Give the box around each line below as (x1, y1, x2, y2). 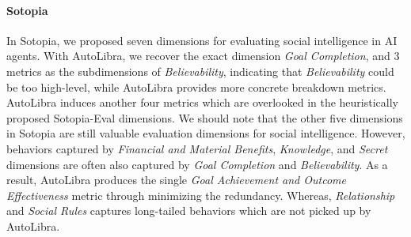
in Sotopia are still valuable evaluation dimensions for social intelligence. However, (6, 125, 405, 141)
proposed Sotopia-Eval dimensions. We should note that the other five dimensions (6, 109, 403, 126)
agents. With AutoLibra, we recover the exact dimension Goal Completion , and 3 (6, 47, 400, 64)
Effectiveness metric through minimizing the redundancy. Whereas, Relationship (6, 186, 395, 203)
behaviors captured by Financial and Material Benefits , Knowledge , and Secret (6, 140, 388, 156)
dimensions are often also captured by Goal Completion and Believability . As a (6, 156, 388, 172)
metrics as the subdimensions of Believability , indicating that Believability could (6, 62, 394, 79)
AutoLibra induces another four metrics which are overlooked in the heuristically (6, 94, 398, 111)
